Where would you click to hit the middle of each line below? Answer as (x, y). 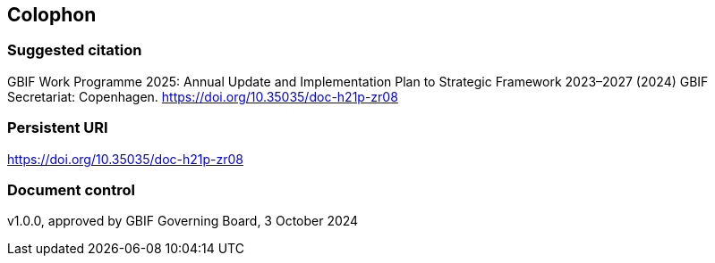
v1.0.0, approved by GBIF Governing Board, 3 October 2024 (183, 221)
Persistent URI (58, 128)
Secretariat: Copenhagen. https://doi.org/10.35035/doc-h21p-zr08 (203, 96)
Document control (71, 189)
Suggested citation (75, 50)
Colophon (52, 15)
